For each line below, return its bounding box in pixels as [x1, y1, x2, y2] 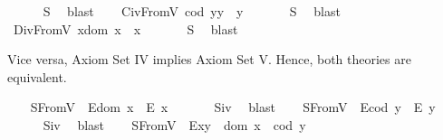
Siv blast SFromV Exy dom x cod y [43, 115, 306, 134]
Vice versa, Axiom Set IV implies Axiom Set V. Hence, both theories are [7, 50, 411, 69]
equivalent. [7, 67, 67, 86]
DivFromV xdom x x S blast [13, 19, 238, 38]
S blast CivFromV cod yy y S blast [43, 2, 341, 20]
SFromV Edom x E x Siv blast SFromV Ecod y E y [30, 98, 436, 117]
